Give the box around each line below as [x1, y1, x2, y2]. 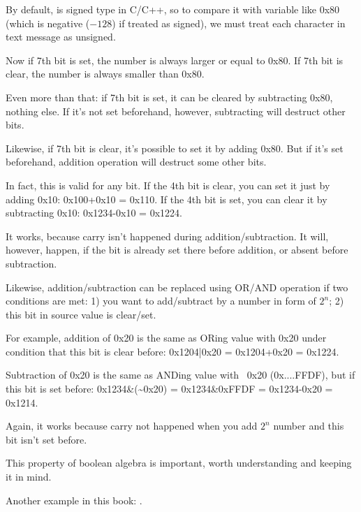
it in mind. [6, 469, 52, 484]
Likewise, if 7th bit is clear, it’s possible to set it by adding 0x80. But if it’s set [6, 140, 344, 155]
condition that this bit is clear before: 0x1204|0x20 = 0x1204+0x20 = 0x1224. [6, 344, 339, 358]
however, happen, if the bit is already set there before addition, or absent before [6, 242, 348, 257]
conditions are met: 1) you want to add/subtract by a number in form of [6, 293, 316, 308]
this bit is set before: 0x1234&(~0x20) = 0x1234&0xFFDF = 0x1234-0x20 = [6, 381, 333, 396]
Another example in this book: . [6, 492, 142, 507]
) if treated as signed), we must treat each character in [112, 15, 346, 30]
